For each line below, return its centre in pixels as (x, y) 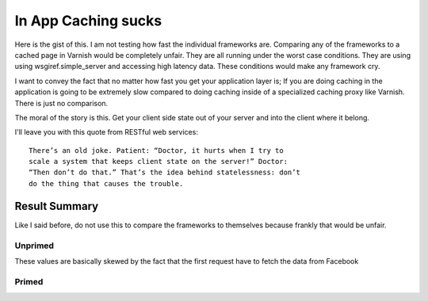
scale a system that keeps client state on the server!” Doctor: (159, 162)
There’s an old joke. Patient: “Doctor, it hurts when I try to (157, 150)
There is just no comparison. (61, 103)
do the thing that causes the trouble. (106, 183)
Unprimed (34, 246)
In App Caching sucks (88, 21)
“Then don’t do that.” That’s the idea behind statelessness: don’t (164, 173)
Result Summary (57, 206)
